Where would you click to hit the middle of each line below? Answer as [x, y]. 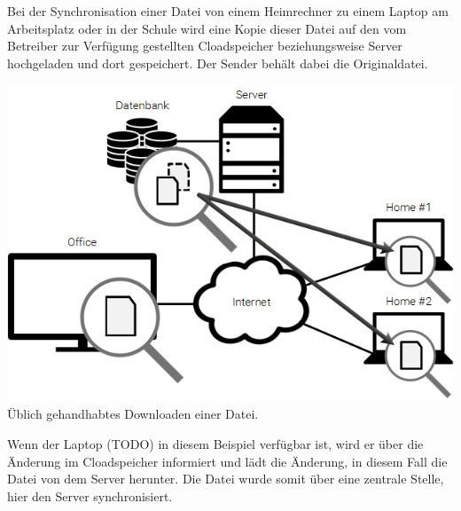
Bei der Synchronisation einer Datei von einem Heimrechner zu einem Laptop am [228, 11]
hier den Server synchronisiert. [90, 495]
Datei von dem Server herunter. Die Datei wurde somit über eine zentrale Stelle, [226, 479]
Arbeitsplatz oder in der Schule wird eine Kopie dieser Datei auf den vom [207, 28]
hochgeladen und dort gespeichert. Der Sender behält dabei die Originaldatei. [218, 63]
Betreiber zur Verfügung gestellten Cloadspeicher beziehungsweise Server [205, 46]
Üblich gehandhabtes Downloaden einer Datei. [133, 414]
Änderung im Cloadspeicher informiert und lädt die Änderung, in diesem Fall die [227, 461]
